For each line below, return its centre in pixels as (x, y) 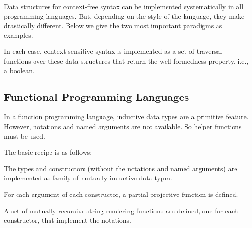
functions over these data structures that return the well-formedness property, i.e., (126, 60)
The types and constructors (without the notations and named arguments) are (121, 168)
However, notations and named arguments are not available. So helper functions (123, 126)
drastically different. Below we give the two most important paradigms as (113, 25)
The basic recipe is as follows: (48, 152)
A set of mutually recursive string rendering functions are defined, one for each (121, 210)
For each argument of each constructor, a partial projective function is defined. (121, 194)
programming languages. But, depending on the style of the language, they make (124, 16)
